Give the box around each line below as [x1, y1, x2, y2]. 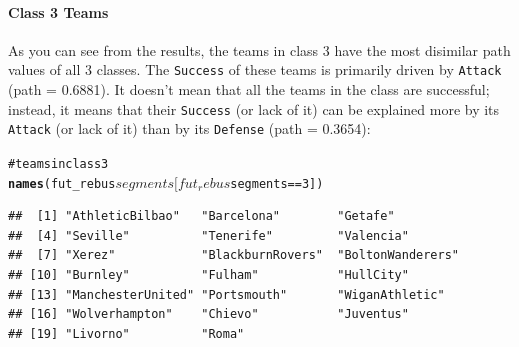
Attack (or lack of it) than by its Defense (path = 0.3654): [8, 118, 371, 139]
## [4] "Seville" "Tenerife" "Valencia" [8, 228, 409, 243]
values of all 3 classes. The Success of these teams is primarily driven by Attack [8, 59, 502, 80]
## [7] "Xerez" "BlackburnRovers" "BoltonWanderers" [8, 248, 460, 263]
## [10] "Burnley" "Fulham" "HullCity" [8, 268, 409, 283]
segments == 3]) [230, 176, 324, 191]
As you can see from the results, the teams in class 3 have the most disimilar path [8, 39, 511, 60]
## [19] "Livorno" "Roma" [8, 326, 245, 341]
